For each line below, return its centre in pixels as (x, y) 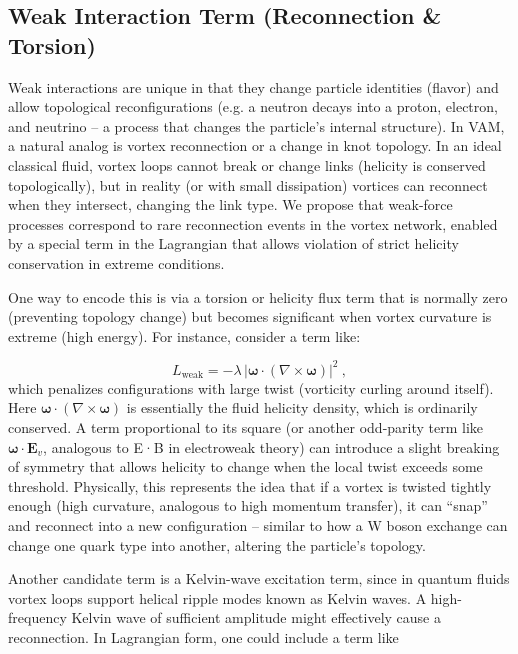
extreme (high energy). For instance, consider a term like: (184, 335)
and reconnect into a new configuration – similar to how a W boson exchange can (258, 524)
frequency (37, 617)
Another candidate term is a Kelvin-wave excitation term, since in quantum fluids (259, 578)
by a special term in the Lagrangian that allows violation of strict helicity (233, 243)
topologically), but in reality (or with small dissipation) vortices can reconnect (248, 184)
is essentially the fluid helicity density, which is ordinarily (302, 407)
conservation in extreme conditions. (116, 262)
